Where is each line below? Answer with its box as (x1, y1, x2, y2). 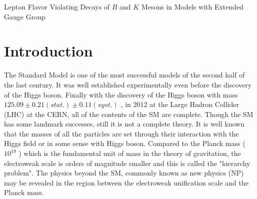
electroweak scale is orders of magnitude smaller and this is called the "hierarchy (4, 157, 250, 168)
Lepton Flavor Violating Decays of (4, 1, 110, 11)
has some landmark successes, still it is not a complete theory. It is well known (4, 118, 244, 129)
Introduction (4, 40, 93, 61)
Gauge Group (4, 11, 45, 21)
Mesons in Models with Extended (141, 1, 244, 11)
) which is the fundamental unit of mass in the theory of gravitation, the (18, 148, 241, 158)
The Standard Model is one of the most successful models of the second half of (4, 69, 245, 80)
